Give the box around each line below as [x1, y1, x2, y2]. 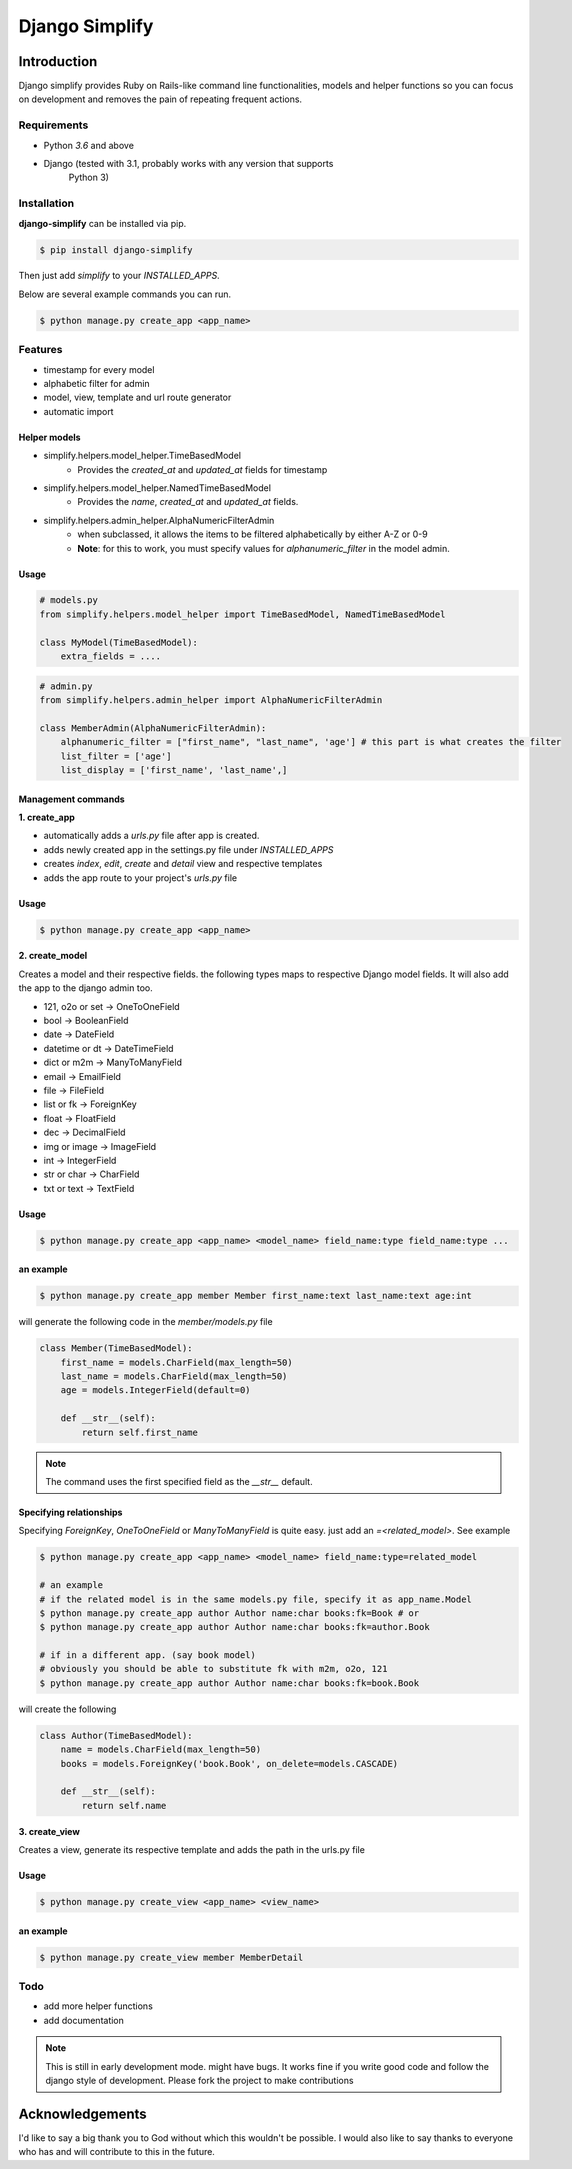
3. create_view [18, 1825, 80, 1837]
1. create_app [18, 811, 75, 823]
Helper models [18, 431, 81, 443]
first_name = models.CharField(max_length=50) [60, 1356, 294, 1368]
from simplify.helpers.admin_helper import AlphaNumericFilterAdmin [39, 695, 383, 706]
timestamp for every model [43, 363, 155, 375]
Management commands [18, 793, 125, 805]
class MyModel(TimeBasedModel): [39, 636, 199, 648]
